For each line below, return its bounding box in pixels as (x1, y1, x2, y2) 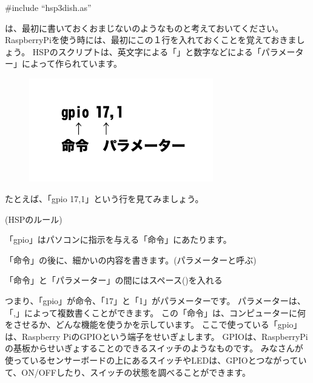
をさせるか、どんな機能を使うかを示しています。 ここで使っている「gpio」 (5, 318, 302, 331)
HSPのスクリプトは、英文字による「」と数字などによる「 (32, 45, 261, 58)
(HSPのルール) (5, 212, 62, 225)
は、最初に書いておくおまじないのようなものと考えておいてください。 (5, 21, 284, 34)
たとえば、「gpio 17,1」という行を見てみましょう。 (5, 192, 204, 205)
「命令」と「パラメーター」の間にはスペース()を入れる (5, 274, 223, 286)
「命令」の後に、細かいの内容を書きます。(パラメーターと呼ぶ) (5, 253, 257, 266)
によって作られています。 (21, 57, 123, 70)
